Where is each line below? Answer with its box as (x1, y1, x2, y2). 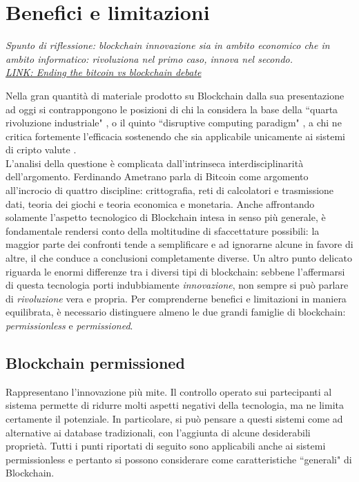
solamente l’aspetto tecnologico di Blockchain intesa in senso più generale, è (6, 210, 326, 224)
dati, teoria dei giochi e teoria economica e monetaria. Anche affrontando (6, 196, 315, 211)
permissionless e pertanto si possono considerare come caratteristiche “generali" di (6, 452, 352, 466)
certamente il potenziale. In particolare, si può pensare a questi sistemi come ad (6, 411, 343, 425)
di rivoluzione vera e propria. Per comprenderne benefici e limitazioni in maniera (6, 291, 347, 305)
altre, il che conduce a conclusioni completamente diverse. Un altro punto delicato (6, 251, 352, 265)
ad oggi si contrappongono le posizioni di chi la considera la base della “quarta (6, 102, 338, 116)
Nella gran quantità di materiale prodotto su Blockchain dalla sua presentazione (6, 88, 345, 102)
